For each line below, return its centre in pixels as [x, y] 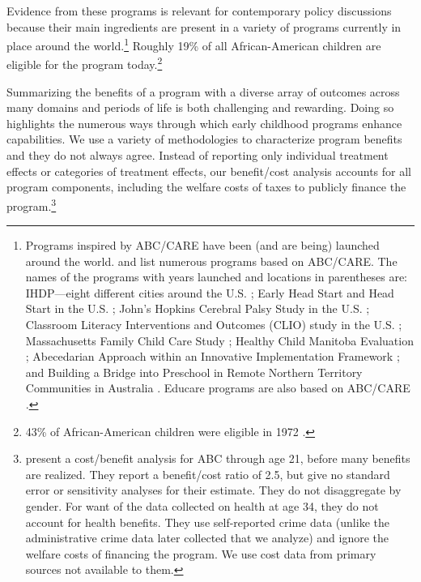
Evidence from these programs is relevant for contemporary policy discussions [199, 11]
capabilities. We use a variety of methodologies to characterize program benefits [204, 139]
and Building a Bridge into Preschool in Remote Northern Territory [194, 372]
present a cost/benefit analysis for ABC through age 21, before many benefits [218, 458]
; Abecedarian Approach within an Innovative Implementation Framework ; [213, 356]
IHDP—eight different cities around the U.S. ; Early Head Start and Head [210, 292]
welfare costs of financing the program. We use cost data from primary [201, 553]
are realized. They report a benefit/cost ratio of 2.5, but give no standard [208, 474]
